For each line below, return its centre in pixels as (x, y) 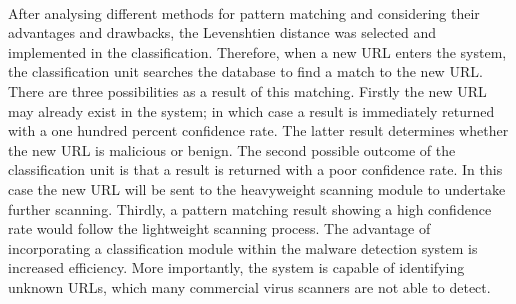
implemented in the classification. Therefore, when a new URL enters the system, (257, 51)
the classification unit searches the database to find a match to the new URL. (245, 71)
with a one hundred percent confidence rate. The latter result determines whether (258, 130)
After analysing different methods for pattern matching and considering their (244, 12)
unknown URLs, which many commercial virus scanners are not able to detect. (249, 286)
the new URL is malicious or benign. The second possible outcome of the (232, 149)
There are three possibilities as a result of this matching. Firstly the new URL (247, 90)
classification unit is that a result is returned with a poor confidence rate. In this (255, 169)
